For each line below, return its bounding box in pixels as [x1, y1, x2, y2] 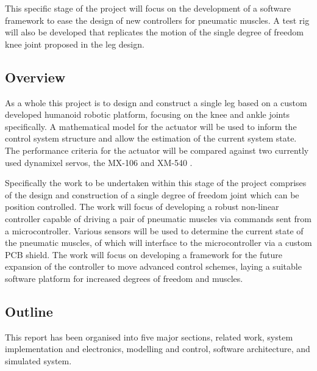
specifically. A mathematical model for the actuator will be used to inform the [5, 120, 297, 132]
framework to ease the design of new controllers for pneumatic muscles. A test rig [5, 13, 310, 26]
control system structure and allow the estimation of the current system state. [5, 132, 297, 145]
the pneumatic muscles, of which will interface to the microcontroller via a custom [5, 236, 312, 249]
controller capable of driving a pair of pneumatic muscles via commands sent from [5, 212, 312, 225]
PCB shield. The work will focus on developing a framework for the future [5, 248, 282, 261]
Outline [5, 301, 53, 320]
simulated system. [5, 354, 72, 367]
